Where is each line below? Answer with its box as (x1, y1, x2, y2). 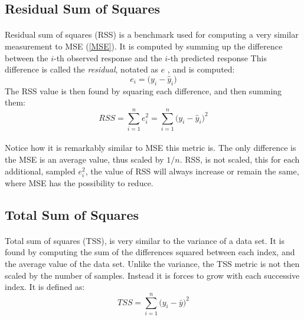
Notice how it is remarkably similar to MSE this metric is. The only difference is (5, 141, 296, 154)
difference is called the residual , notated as (5, 63, 158, 75)
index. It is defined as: (5, 281, 85, 293)
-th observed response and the (54, 51, 162, 64)
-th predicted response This (167, 51, 267, 64)
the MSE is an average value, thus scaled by (5, 153, 164, 166)
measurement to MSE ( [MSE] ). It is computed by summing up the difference (5, 39, 283, 52)
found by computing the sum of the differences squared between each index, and (5, 246, 295, 258)
